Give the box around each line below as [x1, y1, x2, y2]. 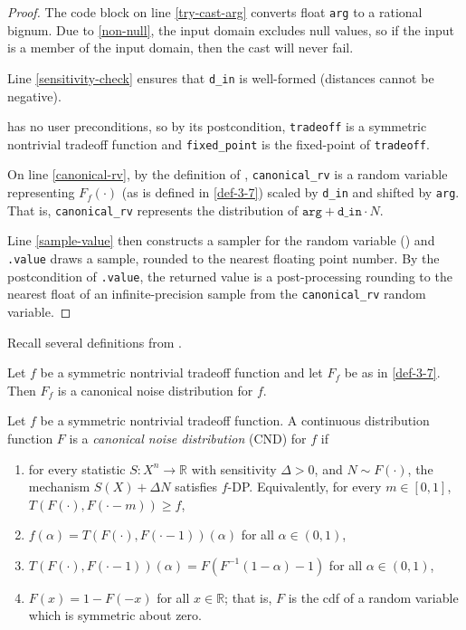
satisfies [175, 477, 218, 496]
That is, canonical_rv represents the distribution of [7, 200, 299, 219]
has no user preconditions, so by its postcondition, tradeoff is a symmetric [7, 117, 427, 136]
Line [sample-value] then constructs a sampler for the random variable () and [7, 231, 435, 250]
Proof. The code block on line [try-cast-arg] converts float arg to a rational [7, 3, 423, 21]
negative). [7, 86, 62, 105]
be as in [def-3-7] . [344, 363, 441, 382]
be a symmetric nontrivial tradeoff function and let [40, 363, 323, 382]
